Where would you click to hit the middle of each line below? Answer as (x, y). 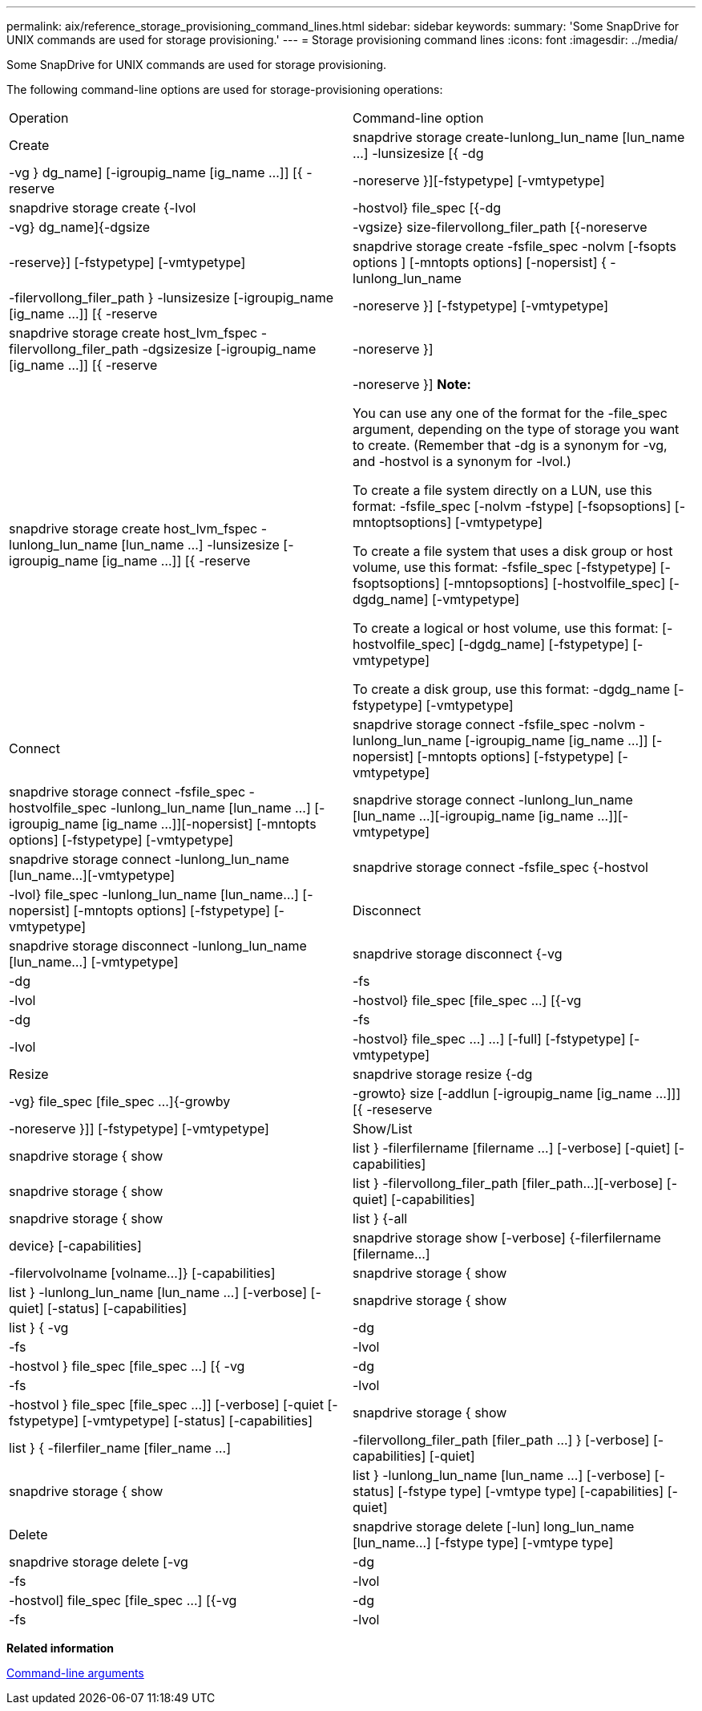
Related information (61, 1648)
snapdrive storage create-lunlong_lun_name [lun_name (519, 137)
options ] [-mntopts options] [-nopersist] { (480, 262)
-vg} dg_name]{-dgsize (80, 227)
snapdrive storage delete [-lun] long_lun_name (494, 1527)
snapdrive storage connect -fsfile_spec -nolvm (494, 724)
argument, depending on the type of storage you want (516, 429)
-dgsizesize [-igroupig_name (229, 349)
